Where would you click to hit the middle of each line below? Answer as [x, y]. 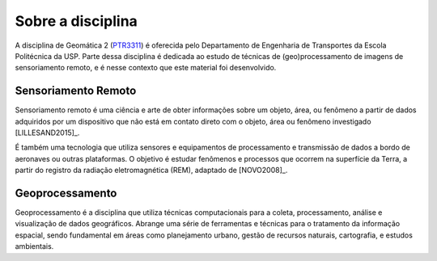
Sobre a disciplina [76, 21]
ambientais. [34, 246]
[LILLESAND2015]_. [47, 133]
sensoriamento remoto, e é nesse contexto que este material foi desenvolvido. [146, 68]
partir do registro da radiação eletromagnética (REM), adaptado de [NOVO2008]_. [151, 170]
